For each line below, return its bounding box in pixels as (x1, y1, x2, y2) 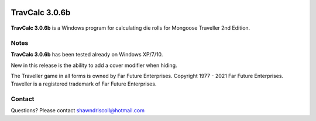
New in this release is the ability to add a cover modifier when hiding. (11, 62, 178, 69)
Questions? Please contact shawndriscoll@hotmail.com (11, 107, 145, 114)
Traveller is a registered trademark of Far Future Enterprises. (11, 80, 157, 87)
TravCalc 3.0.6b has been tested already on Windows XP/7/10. (11, 51, 163, 58)
